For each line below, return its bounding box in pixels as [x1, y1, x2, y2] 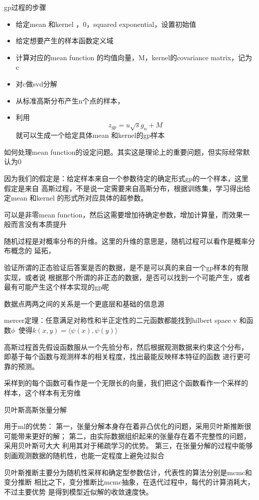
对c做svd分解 [15, 78, 57, 89]
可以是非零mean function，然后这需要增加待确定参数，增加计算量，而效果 [4, 209, 243, 219]
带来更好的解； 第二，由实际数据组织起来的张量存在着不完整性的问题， [17, 430, 251, 441]
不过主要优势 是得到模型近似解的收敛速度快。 [4, 486, 153, 497]
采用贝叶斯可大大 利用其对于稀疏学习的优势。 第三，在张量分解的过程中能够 [4, 440, 253, 451]
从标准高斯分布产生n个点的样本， [15, 95, 125, 105]
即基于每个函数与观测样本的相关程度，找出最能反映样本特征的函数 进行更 [4, 351, 244, 362]
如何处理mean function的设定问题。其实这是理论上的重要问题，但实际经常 [4, 146, 243, 157]
